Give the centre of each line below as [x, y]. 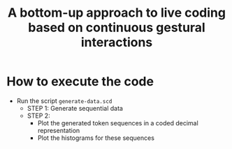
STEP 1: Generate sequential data [75, 108]
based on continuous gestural [117, 28]
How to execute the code [80, 82]
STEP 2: [38, 116]
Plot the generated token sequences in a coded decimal [118, 123]
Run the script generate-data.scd [64, 101]
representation [59, 130]
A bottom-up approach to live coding [117, 13]
